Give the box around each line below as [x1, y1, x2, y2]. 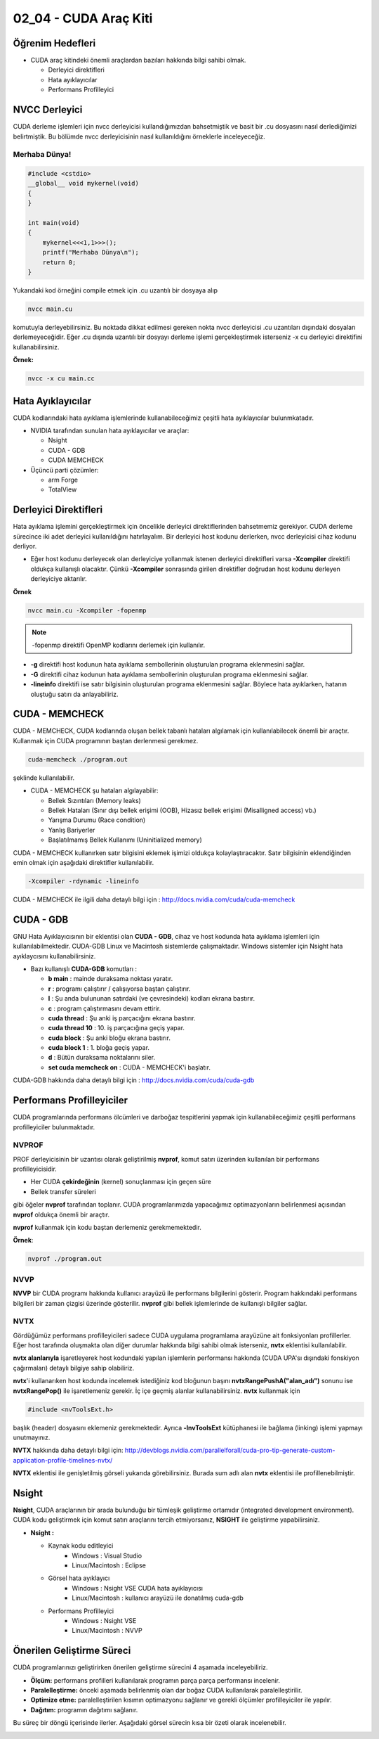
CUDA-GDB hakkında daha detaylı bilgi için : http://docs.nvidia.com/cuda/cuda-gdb [13, 1076, 255, 1084]
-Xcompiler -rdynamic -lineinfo [27, 877, 140, 885]
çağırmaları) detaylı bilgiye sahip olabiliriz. [13, 1363, 135, 1372]
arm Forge [48, 475, 79, 484]
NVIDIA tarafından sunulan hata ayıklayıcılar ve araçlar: [30, 426, 189, 435]
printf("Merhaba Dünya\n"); [42, 248, 140, 257]
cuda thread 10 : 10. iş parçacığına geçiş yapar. [48, 1024, 185, 1032]
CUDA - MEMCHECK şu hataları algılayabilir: [30, 786, 159, 795]
